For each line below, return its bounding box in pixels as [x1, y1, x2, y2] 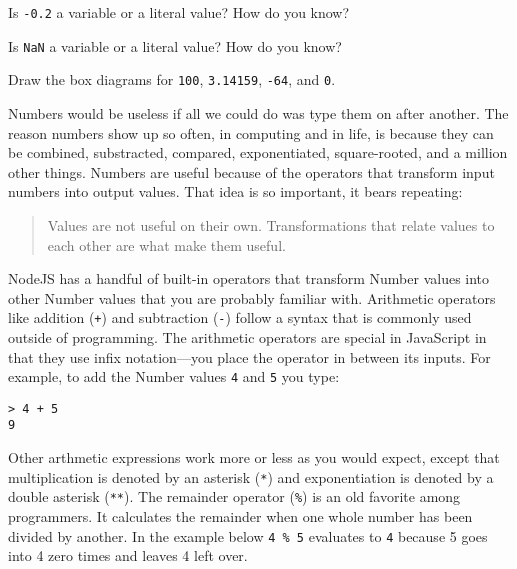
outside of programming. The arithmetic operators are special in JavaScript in [8, 326, 487, 347]
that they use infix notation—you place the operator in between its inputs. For [8, 346, 491, 367]
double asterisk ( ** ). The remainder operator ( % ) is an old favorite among [8, 486, 461, 507]
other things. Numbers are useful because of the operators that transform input [8, 161, 495, 182]
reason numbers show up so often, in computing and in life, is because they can [8, 122, 494, 143]
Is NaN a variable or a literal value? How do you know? [8, 35, 342, 56]
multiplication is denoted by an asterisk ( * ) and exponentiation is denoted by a [8, 466, 494, 487]
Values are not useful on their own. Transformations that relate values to [47, 214, 495, 235]
